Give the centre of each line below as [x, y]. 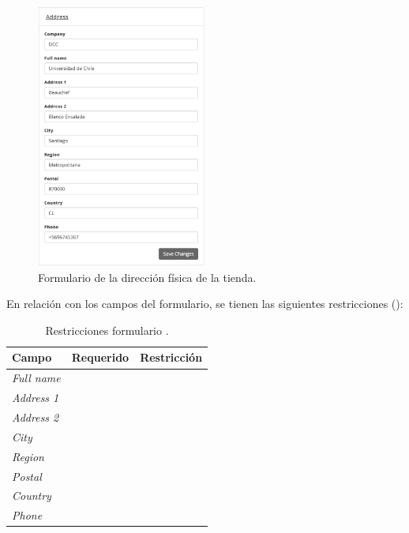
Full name [36, 378]
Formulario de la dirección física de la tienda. [147, 277]
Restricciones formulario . [107, 330]
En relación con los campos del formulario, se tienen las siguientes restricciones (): [205, 304]
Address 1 [36, 398]
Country [32, 495]
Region [28, 456]
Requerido [100, 357]
